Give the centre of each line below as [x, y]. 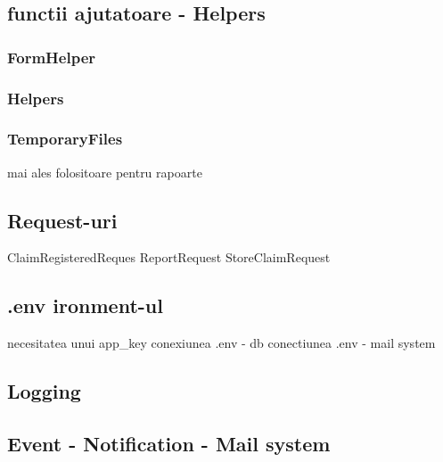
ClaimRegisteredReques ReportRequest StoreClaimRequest [169, 257]
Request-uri [62, 220]
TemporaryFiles [65, 139]
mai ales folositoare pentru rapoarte [105, 172]
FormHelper [52, 57]
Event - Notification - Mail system [169, 444]
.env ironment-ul [85, 305]
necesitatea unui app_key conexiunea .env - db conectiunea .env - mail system [221, 343]
